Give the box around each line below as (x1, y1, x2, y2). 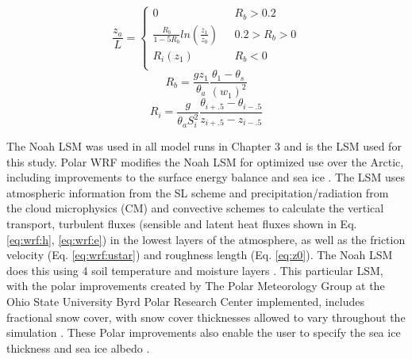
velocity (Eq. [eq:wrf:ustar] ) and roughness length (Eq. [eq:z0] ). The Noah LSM (6, 246, 393, 263)
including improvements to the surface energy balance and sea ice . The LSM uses (6, 169, 405, 185)
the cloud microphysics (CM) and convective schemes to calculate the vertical (6, 200, 384, 216)
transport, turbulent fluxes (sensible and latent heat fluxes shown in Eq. (6, 216, 357, 232)
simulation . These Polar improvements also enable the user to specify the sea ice (6, 324, 401, 341)
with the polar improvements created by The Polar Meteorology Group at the (6, 277, 385, 294)
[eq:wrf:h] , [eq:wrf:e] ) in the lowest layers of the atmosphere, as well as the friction (6, 231, 406, 247)
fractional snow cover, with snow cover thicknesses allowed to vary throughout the (6, 308, 406, 325)
